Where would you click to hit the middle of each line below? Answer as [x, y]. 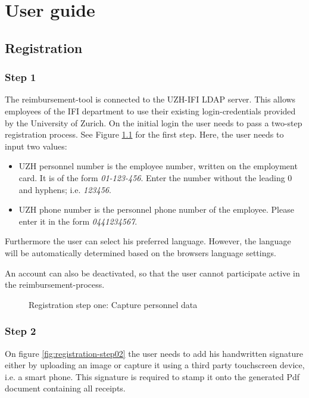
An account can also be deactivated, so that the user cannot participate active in [152, 273]
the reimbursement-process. [55, 284]
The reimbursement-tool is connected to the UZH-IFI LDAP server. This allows [150, 99]
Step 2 [21, 331]
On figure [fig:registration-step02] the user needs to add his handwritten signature [154, 353]
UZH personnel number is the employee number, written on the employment [158, 166]
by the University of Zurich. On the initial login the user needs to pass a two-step [154, 122]
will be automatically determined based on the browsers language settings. [141, 252]
